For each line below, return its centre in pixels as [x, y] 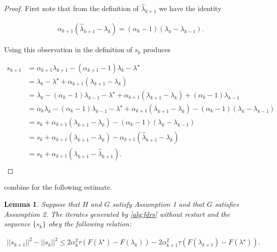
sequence [17, 224]
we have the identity [190, 8]
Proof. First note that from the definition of [71, 8]
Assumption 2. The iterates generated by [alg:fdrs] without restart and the [117, 214]
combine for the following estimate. [58, 187]
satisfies [227, 204]
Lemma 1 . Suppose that [42, 204]
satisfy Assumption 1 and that [158, 204]
